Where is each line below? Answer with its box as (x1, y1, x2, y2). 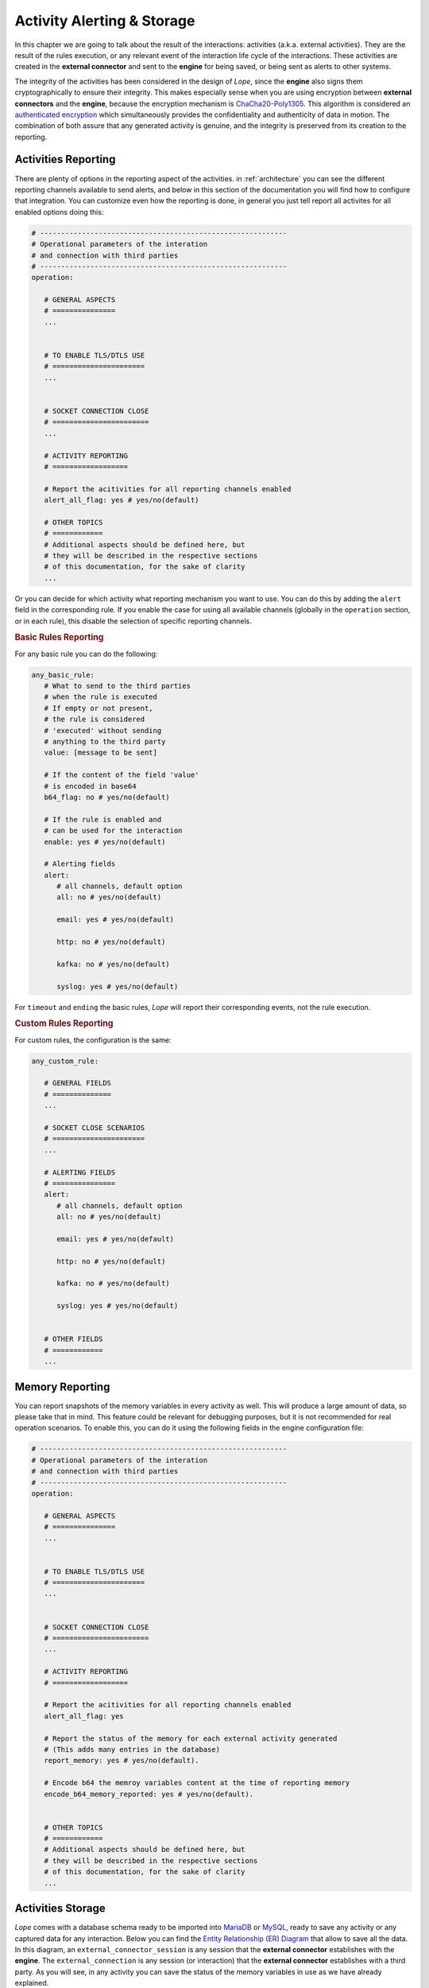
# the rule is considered (44, 715, 145, 724)
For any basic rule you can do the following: (14, 649, 158, 658)
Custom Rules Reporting (14, 1018, 114, 1029)
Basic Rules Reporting (14, 632, 104, 643)
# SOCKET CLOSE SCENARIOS (44, 1123, 145, 1132)
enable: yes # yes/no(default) (44, 837, 166, 846)
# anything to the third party (44, 736, 166, 746)
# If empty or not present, (44, 704, 154, 712)
